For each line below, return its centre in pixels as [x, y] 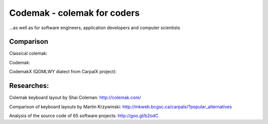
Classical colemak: [28, 53]
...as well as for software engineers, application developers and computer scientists [95, 28]
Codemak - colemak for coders [74, 13]
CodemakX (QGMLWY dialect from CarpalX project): [63, 72]
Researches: [29, 86]
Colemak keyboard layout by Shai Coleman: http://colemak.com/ [75, 98]
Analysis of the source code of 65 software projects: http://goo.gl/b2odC [84, 116]
